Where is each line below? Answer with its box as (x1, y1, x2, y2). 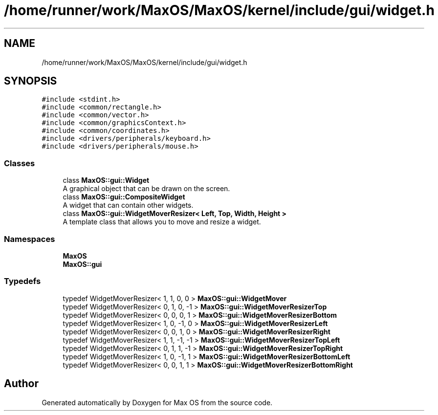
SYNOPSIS (4, 75, 57, 87)
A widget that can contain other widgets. (63, 201, 194, 210)
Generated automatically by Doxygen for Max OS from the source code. (42, 398, 273, 407)
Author (4, 377, 39, 390)
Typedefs (4, 276, 41, 286)
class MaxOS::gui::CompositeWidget (63, 193, 185, 201)
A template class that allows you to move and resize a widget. (63, 218, 261, 226)
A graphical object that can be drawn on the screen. (63, 184, 230, 193)
